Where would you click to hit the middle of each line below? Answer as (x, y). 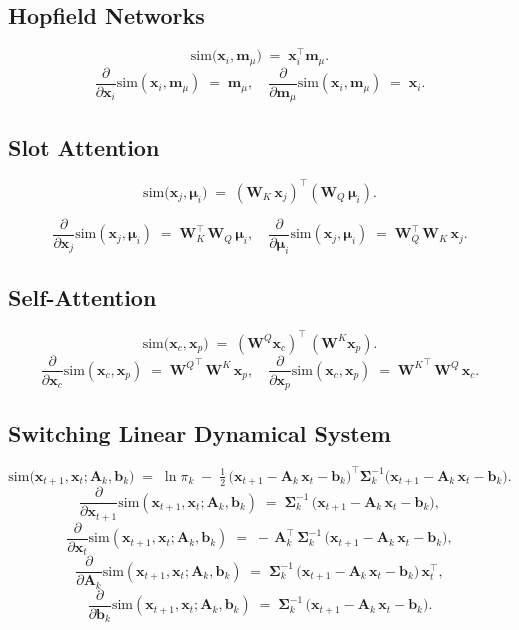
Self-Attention (82, 297)
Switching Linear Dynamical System (199, 433)
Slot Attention (84, 146)
